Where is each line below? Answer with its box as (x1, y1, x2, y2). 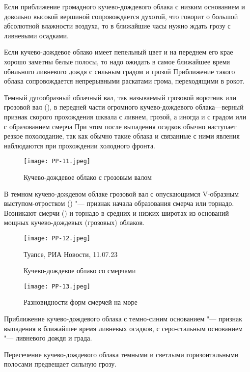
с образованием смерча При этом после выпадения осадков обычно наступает (4, 121, 237, 131)
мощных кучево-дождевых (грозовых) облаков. (4, 217, 145, 228)
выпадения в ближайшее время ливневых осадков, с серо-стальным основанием (4, 323, 243, 333)
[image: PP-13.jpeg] (24, 283, 91, 290)
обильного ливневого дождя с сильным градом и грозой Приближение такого (4, 66, 235, 76)
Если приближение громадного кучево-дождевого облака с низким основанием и (4, 1, 245, 11)
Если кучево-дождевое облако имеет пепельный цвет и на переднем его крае (4, 47, 233, 57)
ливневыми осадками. (4, 30, 69, 40)
